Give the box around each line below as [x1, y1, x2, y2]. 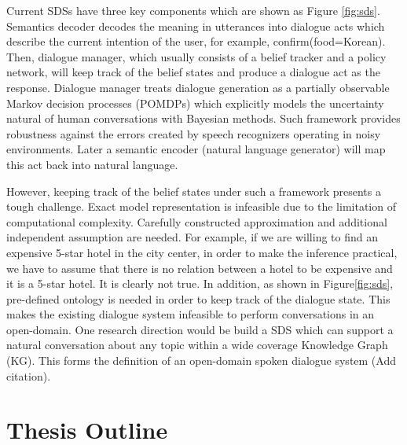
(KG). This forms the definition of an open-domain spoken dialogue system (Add [6, 352, 396, 369]
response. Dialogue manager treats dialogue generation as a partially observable [6, 79, 390, 95]
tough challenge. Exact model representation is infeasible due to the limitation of [6, 198, 396, 215]
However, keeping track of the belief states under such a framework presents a [6, 182, 381, 199]
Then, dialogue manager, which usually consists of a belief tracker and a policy [6, 48, 387, 64]
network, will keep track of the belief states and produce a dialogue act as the [6, 64, 380, 80]
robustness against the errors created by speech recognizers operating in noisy [6, 125, 381, 142]
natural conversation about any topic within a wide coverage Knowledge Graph [6, 337, 388, 353]
